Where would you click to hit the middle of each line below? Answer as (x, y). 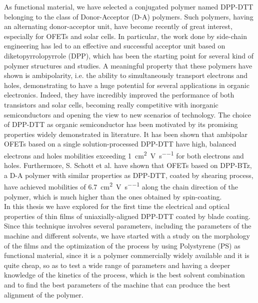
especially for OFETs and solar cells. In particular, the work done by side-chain (125, 36)
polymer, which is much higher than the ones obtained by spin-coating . (113, 196)
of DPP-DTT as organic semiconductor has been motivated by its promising (121, 124)
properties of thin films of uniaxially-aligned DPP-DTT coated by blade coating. (127, 216)
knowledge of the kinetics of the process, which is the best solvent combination (124, 275)
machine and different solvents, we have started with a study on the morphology (127, 235)
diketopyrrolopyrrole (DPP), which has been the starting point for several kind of (129, 55)
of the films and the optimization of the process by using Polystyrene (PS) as (122, 245)
